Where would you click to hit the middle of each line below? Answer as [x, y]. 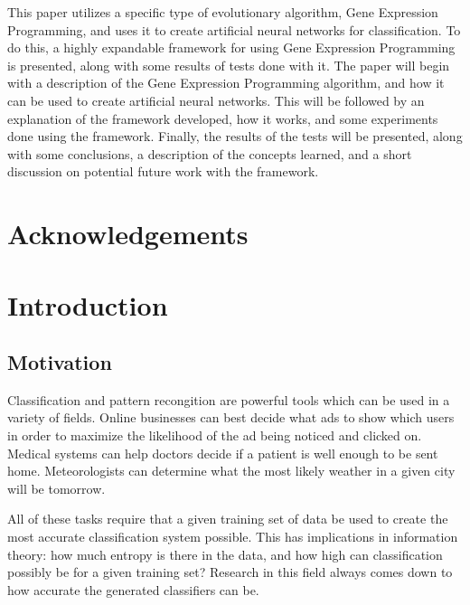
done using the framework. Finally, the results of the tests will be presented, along [235, 136]
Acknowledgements [128, 234]
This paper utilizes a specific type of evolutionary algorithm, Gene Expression [223, 12]
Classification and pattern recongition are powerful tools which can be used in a [229, 399]
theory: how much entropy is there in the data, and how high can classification [225, 554]
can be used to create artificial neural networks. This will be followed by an [216, 100]
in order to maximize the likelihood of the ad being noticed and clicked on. [215, 435]
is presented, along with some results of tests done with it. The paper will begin [229, 65]
